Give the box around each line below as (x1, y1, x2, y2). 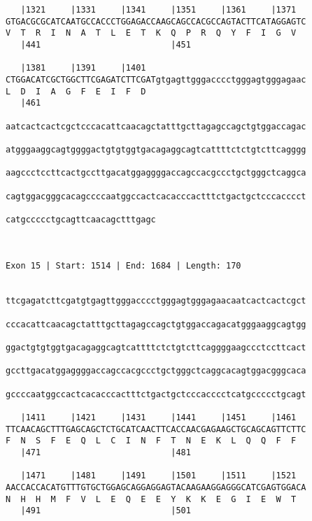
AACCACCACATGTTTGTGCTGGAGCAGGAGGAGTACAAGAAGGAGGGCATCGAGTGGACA (6, 482, 306, 492)
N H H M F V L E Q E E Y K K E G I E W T (6, 494, 297, 504)
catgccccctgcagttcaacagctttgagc (6, 214, 156, 224)
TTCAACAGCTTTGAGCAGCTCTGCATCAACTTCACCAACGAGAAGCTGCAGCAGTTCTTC (6, 424, 306, 434)
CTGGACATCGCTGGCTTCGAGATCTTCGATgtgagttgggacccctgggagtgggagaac (6, 74, 306, 85)
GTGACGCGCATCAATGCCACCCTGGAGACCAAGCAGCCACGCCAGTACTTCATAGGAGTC (6, 16, 306, 27)
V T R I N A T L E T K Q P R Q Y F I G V (6, 28, 297, 38)
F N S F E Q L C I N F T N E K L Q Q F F (6, 436, 297, 446)
